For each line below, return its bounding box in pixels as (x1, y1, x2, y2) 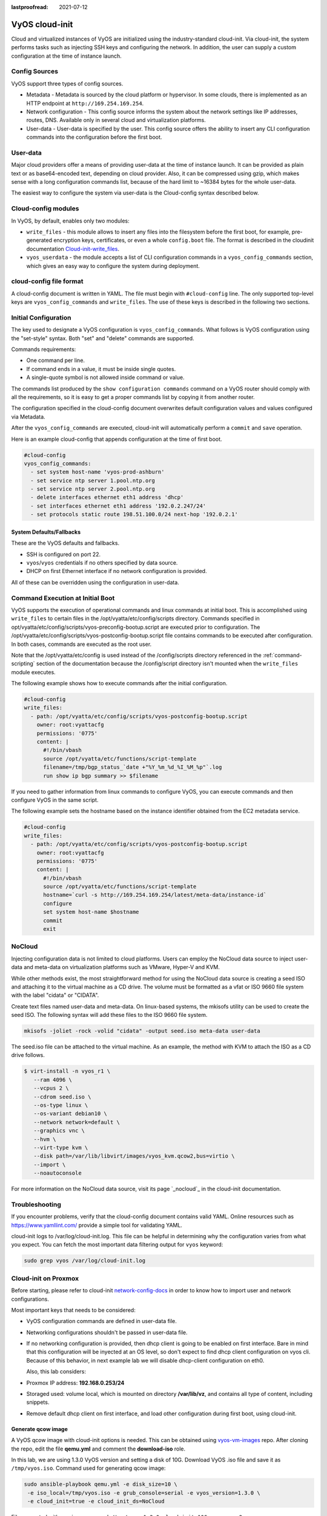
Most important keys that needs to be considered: (11, 1306, 136, 1313)
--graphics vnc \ (33, 1127, 85, 1134)
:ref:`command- (262, 651, 302, 659)
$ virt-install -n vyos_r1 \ (24, 1068, 111, 1075)
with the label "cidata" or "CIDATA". (11, 991, 99, 999)
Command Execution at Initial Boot (11, 594, 115, 602)
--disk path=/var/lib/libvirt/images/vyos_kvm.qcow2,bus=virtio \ (33, 1153, 235, 1159)
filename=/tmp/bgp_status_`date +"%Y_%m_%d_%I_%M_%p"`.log (43, 764, 222, 771)
